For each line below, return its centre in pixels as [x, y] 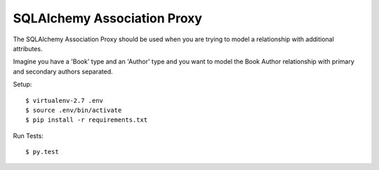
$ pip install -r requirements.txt [87, 120]
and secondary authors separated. [63, 71]
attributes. [28, 48]
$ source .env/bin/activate [74, 110]
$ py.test [42, 152]
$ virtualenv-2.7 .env [65, 100]
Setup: [22, 85]
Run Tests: [28, 136]
